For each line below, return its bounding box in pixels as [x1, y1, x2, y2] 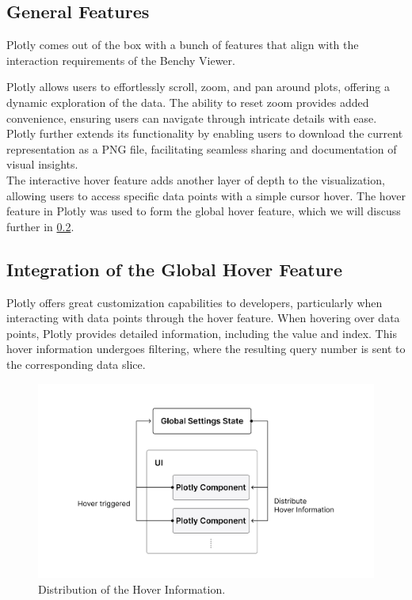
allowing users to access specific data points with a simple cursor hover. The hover [6, 187, 406, 203]
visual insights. [6, 156, 78, 173]
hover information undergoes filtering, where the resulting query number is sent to [6, 340, 406, 357]
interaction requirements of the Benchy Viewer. [6, 51, 235, 68]
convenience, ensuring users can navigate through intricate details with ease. [6, 109, 377, 126]
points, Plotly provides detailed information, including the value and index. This [6, 325, 397, 341]
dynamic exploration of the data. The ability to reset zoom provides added [6, 93, 369, 110]
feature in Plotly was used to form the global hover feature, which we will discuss [6, 203, 401, 219]
